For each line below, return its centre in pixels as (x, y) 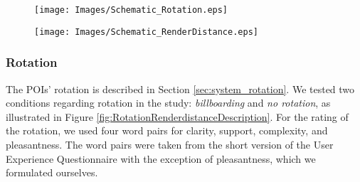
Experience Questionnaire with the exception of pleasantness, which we (161, 158)
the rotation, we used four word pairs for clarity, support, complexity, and (167, 130)
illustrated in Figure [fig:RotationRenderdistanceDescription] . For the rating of (177, 116)
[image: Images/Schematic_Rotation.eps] (131, 10)
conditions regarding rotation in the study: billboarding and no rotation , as (168, 103)
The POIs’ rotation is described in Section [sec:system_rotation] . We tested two (180, 89)
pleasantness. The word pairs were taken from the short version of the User (170, 144)
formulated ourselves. (52, 172)
